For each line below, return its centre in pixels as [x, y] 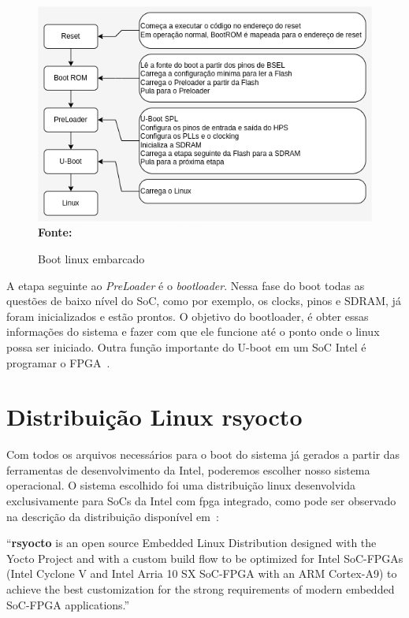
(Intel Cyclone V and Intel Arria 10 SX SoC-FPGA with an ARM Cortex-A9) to [202, 573]
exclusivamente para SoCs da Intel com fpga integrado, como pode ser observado [201, 501]
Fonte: [55, 232]
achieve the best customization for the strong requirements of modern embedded [201, 589]
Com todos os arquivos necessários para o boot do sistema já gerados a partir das [203, 454]
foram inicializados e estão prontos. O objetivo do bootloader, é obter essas [188, 316]
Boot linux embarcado [91, 259]
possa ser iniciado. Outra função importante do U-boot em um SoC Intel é [186, 346]
